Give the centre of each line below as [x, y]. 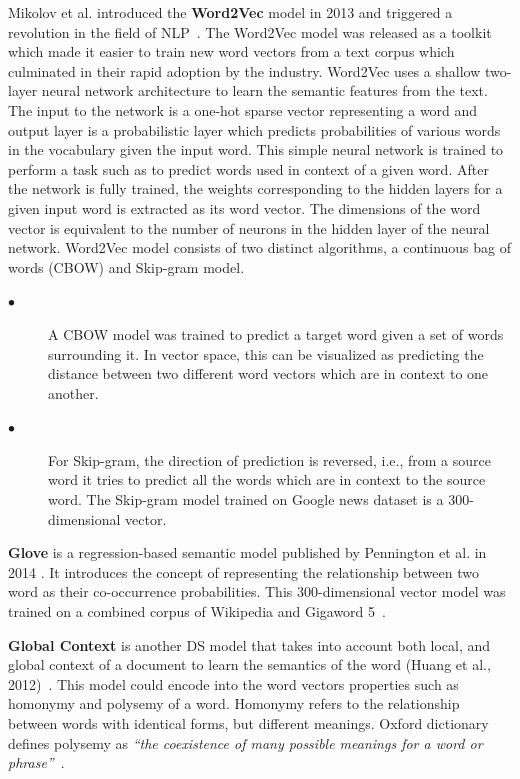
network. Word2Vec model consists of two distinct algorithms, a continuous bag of [260, 247]
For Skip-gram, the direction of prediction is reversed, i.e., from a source [269, 459]
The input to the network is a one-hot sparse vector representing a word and [243, 109]
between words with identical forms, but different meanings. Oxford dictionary [248, 723]
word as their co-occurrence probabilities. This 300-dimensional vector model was [257, 591]
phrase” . [36, 762]
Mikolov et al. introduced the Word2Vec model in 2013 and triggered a [230, 12]
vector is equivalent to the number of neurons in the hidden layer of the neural [249, 227]
